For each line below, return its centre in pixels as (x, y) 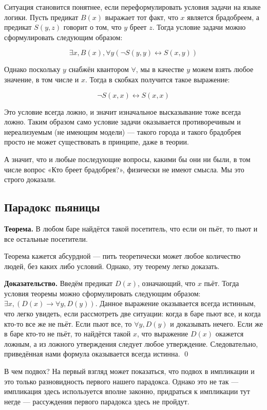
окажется (230, 334)
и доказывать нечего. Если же (216, 323)
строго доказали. (30, 179)
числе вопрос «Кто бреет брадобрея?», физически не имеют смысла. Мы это (124, 169)
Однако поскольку (32, 69)
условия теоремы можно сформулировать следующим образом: (102, 293)
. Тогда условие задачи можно (199, 27)
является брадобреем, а (223, 17)
